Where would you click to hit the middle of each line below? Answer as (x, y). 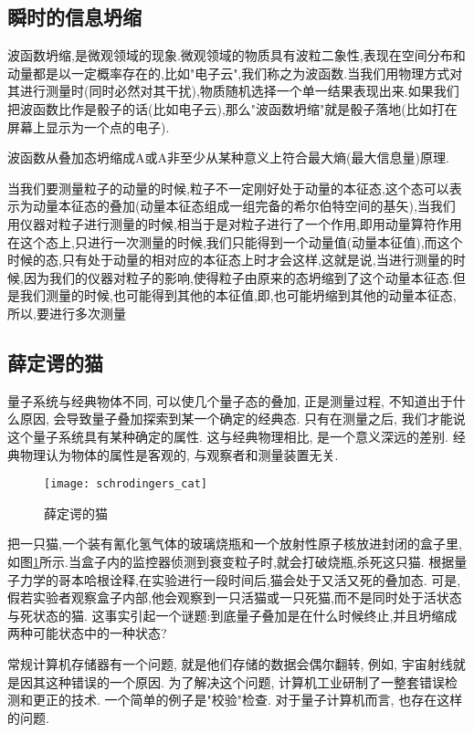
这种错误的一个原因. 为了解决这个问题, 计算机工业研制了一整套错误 (245, 681)
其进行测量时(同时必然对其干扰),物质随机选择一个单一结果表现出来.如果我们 (233, 91)
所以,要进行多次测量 (67, 313)
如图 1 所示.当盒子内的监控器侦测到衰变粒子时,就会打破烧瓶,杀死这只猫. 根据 (231, 561)
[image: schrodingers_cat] (126, 484)
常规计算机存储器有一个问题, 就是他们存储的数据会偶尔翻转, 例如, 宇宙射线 (230, 663)
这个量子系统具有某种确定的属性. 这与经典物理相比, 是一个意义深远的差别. (228, 436)
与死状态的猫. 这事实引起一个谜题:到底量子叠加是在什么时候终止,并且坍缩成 (232, 615)
